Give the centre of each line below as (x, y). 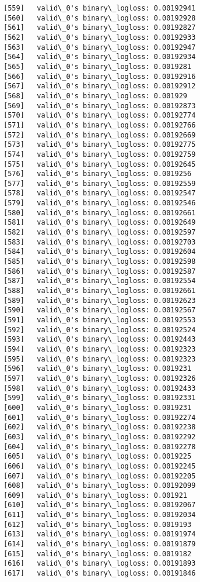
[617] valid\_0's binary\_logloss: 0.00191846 (100, 574)
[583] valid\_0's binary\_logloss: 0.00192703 (100, 242)
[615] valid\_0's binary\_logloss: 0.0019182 (98, 554)
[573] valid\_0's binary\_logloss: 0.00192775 (100, 145)
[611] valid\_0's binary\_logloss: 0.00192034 (100, 515)
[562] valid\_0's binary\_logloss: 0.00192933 (100, 37)
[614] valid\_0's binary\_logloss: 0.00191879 (100, 544)
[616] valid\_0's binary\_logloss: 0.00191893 (100, 564)
